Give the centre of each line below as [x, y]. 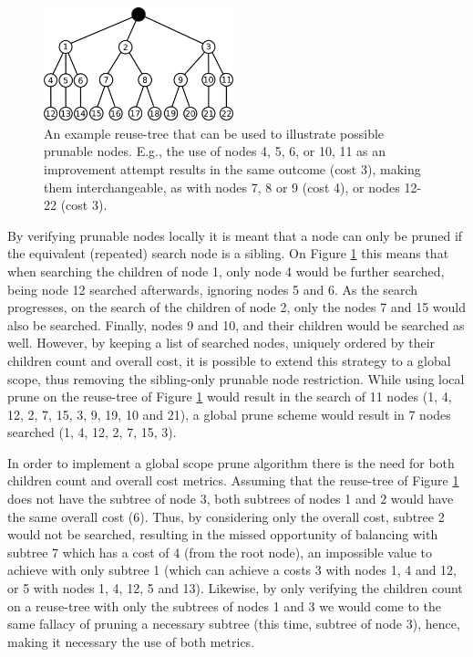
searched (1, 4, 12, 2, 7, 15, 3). [92, 432]
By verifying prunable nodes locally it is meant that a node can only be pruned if [235, 235]
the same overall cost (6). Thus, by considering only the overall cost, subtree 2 [226, 516]
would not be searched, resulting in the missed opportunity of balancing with [223, 534]
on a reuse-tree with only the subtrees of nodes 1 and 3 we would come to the [224, 605]
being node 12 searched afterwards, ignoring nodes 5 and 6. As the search [213, 289]
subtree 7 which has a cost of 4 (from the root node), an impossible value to [220, 552]
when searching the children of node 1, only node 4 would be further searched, [226, 271]
